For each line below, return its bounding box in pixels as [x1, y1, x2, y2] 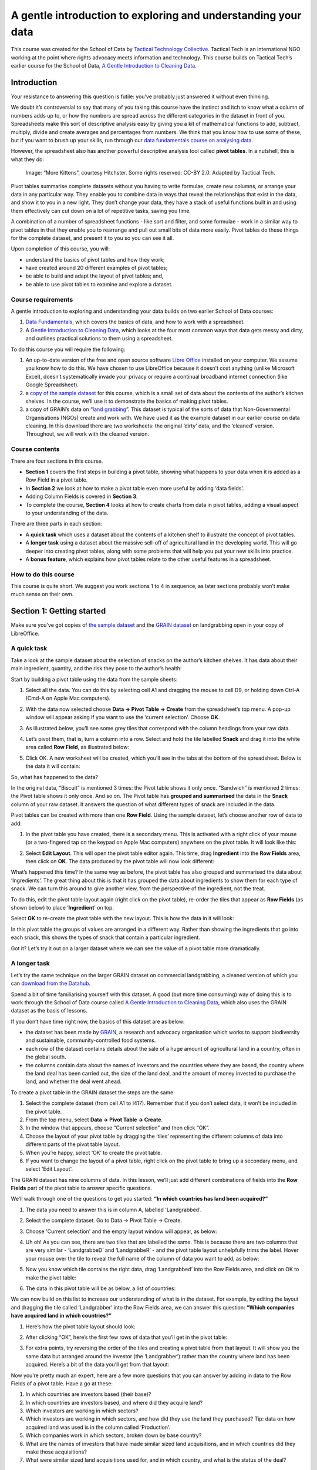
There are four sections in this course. [11, 457, 103, 465]
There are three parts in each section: [11, 520, 102, 527]
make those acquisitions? [25, 1448, 87, 1455]
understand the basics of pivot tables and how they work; [25, 256, 165, 263]
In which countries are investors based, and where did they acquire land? [25, 1399, 203, 1406]
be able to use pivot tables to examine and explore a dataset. [25, 280, 173, 288]
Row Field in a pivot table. [25, 476, 88, 483]
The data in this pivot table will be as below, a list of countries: [25, 1285, 176, 1292]
